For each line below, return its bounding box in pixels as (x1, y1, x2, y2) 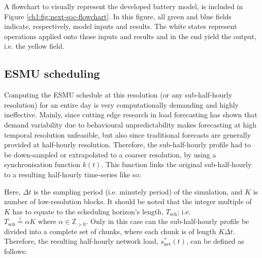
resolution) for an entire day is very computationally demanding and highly (4, 99, 239, 110)
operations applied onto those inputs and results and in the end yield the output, (4, 30, 257, 41)
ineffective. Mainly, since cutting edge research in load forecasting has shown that (4, 109, 257, 120)
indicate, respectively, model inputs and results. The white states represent (4, 21, 237, 31)
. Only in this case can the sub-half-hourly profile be (86, 216, 249, 227)
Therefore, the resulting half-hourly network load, (4, 236, 158, 246)
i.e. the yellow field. (4, 41, 64, 51)
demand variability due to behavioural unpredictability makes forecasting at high (4, 119, 256, 130)
